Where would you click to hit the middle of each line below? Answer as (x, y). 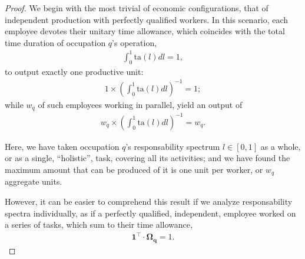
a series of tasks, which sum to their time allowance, (99, 224)
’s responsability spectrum (173, 146)
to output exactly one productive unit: (74, 71)
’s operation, (135, 42)
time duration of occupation (55, 42)
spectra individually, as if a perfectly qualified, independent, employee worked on (150, 213)
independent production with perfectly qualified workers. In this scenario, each (147, 19)
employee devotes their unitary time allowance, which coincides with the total (145, 31)
